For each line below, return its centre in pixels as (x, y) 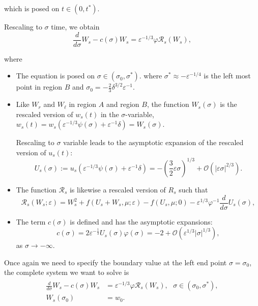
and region (123, 104)
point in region (39, 87)
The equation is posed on (55, 76)
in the (110, 114)
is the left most (227, 76)
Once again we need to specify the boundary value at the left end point (116, 262)
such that (193, 189)
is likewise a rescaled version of (118, 189)
